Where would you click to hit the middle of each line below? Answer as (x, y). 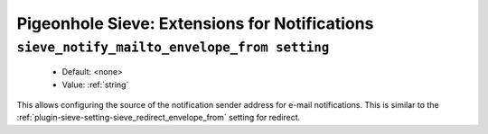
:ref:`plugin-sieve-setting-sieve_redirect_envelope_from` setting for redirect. (159, 118)
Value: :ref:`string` (95, 85)
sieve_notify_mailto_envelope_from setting (173, 48)
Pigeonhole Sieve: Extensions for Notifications (195, 23)
